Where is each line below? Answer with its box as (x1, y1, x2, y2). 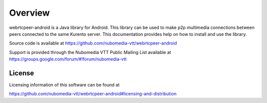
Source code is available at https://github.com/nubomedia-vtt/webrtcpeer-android (9, 40, 178, 46)
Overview (9, 7, 50, 18)
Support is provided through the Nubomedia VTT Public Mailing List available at (9, 49, 172, 55)
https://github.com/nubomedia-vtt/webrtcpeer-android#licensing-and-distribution (9, 91, 177, 97)
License (9, 69, 34, 77)
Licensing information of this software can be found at (9, 82, 120, 88)
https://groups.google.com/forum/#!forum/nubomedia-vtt (9, 56, 127, 62)
